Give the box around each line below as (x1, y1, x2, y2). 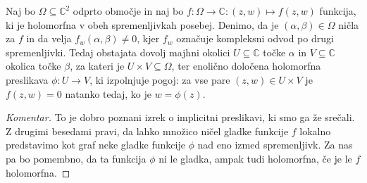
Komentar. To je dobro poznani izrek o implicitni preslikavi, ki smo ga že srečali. (6, 110, 355, 125)
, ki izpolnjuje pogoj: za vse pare (89, 72, 230, 87)
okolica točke (6, 58, 61, 73)
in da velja (26, 31, 72, 46)
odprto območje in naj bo (73, 4, 184, 18)
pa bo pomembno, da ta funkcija (6, 151, 147, 165)
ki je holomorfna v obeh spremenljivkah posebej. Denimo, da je (6, 17, 279, 32)
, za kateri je (70, 58, 125, 73)
